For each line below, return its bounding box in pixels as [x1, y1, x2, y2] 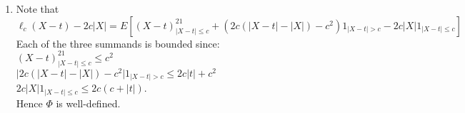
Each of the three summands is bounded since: [16, 36, 220, 50]
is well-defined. [56, 95, 121, 110]
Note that [16, 1, 59, 16]
